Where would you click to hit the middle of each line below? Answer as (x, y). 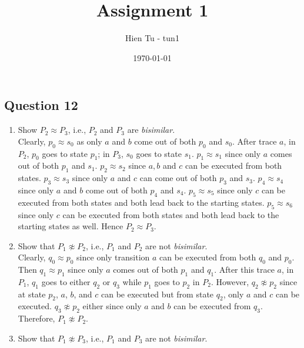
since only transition (113, 257)
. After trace (254, 141)
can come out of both (178, 178)
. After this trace (244, 270)
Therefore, (36, 318)
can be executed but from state (158, 294)
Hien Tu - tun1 (152, 38)
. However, (230, 281)
